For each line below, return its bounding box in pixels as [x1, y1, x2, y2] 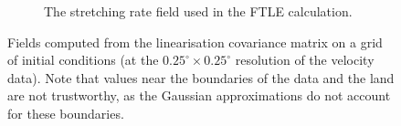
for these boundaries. [7, 103, 124, 122]
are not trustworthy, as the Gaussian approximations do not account [7, 86, 391, 105]
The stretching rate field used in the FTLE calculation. [44, 2, 353, 20]
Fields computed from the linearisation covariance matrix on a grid [7, 32, 383, 51]
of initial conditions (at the [7, 50, 159, 69]
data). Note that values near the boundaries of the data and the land [7, 68, 395, 87]
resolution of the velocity [235, 50, 375, 69]
